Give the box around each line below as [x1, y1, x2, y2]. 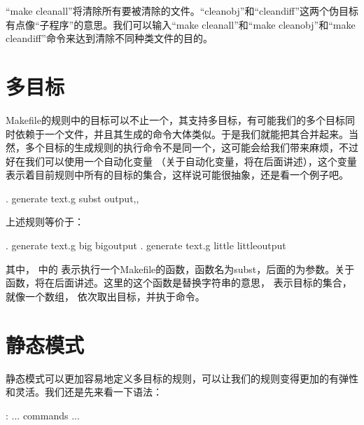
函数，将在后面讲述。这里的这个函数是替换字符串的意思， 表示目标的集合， [6, 275, 352, 290]
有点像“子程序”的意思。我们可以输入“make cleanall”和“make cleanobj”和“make [6, 17, 356, 32]
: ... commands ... [6, 407, 80, 422]
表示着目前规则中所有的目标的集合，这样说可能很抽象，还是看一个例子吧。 [6, 167, 349, 182]
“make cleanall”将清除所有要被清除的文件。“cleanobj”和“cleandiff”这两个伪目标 [6, 4, 358, 18]
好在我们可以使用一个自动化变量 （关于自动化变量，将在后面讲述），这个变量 [6, 153, 357, 168]
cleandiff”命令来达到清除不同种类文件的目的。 [6, 31, 213, 46]
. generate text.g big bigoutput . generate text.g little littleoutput [6, 238, 286, 253]
